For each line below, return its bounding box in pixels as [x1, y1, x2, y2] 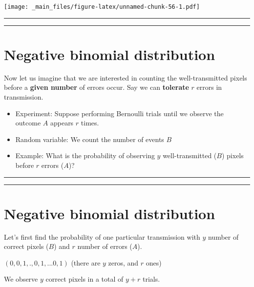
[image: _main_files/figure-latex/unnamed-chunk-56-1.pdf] [4, 3, 200, 10]
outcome [15, 118, 41, 128]
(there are [71, 257, 101, 267]
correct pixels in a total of [45, 274, 124, 284]
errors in [196, 82, 222, 92]
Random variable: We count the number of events [15, 134, 164, 144]
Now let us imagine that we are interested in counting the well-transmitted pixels [4, 72, 247, 82]
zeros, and [108, 257, 139, 267]
